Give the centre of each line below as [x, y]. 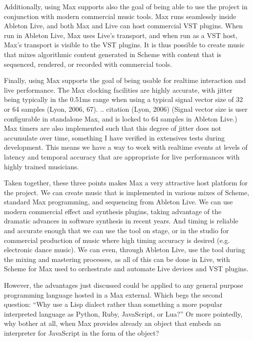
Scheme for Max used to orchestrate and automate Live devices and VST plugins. [126, 269]
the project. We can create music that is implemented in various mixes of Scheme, [127, 192]
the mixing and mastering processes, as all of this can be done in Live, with [117, 259]
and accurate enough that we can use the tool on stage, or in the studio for [116, 231]
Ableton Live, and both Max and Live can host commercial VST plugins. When [124, 26]
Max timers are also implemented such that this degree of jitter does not [113, 128]
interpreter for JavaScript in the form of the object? [82, 333]
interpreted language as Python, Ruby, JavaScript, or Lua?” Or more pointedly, [123, 313]
